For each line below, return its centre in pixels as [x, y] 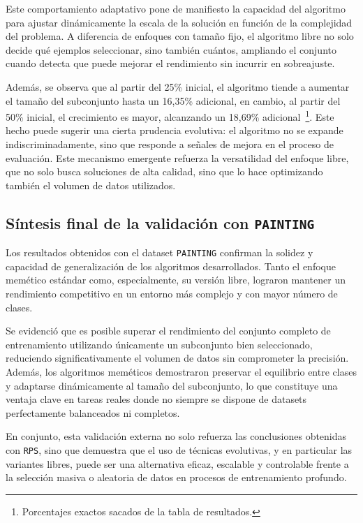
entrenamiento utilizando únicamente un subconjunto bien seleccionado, [159, 344]
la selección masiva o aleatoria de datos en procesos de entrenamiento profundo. [176, 477]
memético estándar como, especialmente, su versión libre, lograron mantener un [176, 280]
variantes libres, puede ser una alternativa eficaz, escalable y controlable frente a [177, 463]
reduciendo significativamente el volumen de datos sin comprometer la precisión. [177, 358]
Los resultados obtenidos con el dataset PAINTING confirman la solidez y [160, 252]
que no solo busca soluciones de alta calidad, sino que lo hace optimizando [164, 171]
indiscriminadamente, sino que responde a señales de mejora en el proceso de [170, 144]
